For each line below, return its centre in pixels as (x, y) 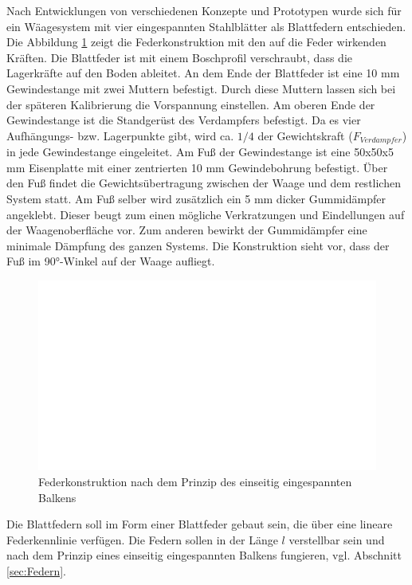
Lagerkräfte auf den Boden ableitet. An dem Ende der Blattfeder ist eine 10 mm (203, 73)
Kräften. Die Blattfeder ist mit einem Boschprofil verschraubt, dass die (179, 57)
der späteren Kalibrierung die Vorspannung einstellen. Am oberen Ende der (191, 104)
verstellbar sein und (337, 539)
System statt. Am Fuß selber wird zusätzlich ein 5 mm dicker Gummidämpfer (196, 198)
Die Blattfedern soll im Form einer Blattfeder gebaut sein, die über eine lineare (200, 524)
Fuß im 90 (31, 261)
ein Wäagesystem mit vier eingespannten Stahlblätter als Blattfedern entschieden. (206, 26)
